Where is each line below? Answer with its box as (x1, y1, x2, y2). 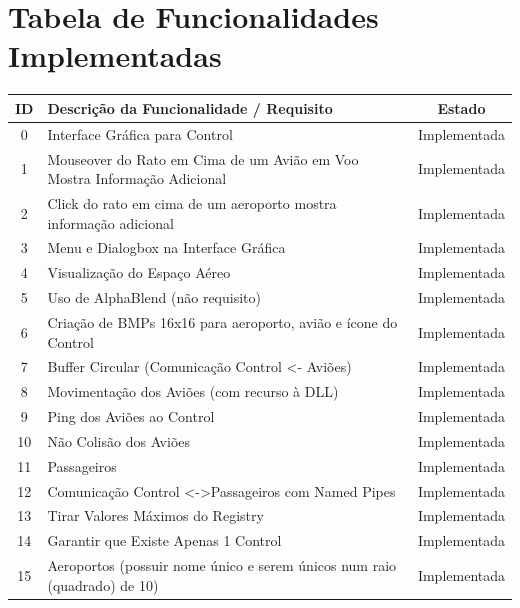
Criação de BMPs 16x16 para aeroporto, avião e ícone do (47, 311, 398, 332)
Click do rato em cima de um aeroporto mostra (47, 192, 337, 213)
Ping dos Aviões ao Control (47, 406, 215, 427)
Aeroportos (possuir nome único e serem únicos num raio (47, 555, 397, 576)
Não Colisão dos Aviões (47, 430, 191, 451)
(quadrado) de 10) (47, 574, 159, 595)
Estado (437, 97, 486, 118)
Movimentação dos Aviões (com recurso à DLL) (47, 381, 339, 402)
